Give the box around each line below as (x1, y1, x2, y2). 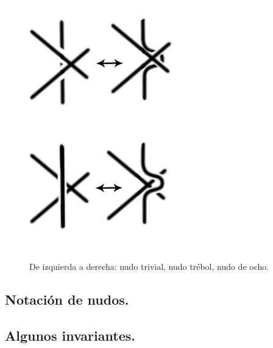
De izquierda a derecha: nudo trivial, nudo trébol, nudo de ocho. (29, 260, 269, 273)
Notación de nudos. (5, 290, 129, 309)
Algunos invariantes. (5, 326, 135, 345)
